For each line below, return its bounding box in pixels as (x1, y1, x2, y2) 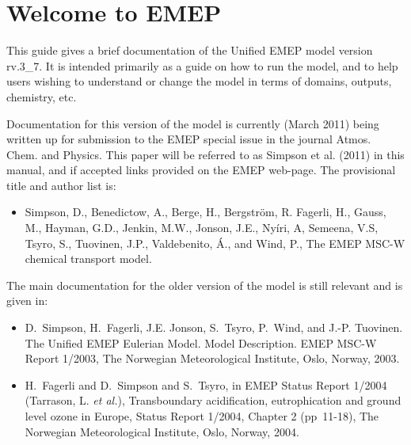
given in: (6, 292, 48, 309)
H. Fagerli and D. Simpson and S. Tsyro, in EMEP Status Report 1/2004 (25, 376, 387, 393)
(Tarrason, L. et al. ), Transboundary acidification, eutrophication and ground (25, 392, 401, 409)
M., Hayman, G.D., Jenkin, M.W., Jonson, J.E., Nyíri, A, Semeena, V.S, (25, 219, 379, 236)
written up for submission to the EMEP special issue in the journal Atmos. (6, 131, 371, 147)
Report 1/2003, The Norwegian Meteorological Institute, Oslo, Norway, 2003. (25, 350, 400, 367)
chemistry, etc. (6, 88, 77, 105)
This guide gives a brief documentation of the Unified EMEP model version (6, 42, 373, 59)
